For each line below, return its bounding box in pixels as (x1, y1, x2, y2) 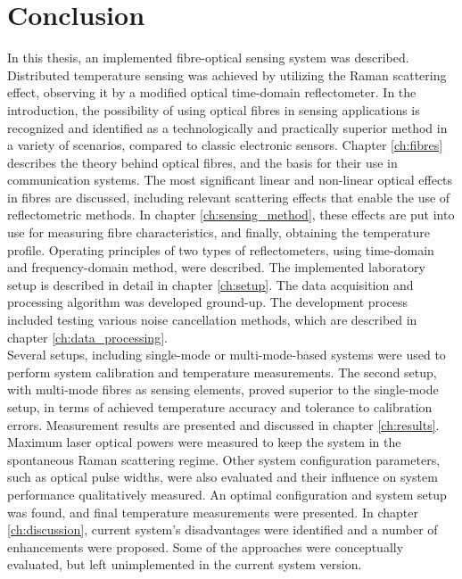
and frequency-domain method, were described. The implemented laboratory (7, 258, 425, 277)
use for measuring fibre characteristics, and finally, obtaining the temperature (7, 223, 430, 242)
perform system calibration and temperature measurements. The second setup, (7, 362, 437, 381)
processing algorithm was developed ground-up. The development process (7, 293, 408, 311)
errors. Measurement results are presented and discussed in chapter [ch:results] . (7, 415, 440, 434)
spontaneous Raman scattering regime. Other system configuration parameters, (7, 450, 441, 468)
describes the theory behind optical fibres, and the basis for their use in (7, 153, 398, 171)
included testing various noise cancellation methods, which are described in (7, 310, 417, 329)
